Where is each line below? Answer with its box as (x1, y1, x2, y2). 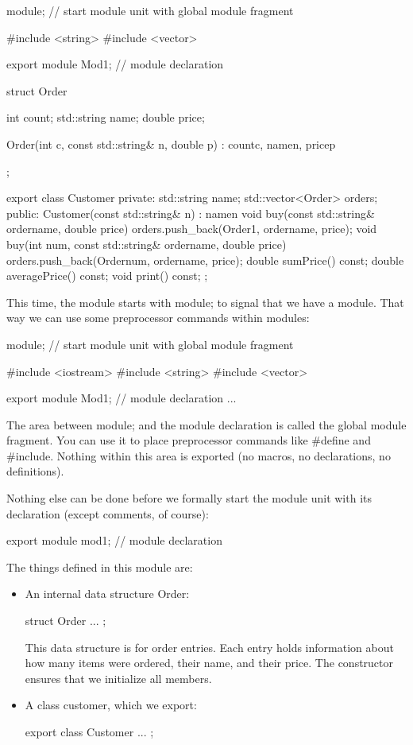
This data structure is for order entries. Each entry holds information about (25, 638, 394, 655)
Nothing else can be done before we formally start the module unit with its (6, 490, 372, 506)
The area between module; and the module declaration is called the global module (6, 416, 407, 433)
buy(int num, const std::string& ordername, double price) (6, 235, 287, 252)
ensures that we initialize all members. (25, 669, 212, 686)
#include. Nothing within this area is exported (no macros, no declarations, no (6, 447, 391, 464)
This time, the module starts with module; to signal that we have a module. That (6, 293, 404, 310)
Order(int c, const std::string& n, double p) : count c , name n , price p (6, 135, 336, 152)
